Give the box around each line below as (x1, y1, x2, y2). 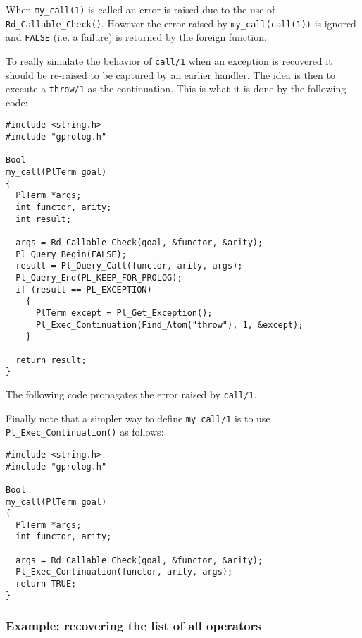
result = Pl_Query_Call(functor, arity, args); (15, 261, 243, 271)
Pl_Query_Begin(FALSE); (15, 249, 127, 259)
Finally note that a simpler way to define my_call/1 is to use (6, 410, 270, 425)
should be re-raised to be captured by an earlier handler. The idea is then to (6, 67, 335, 82)
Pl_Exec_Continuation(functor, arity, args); (15, 567, 233, 577)
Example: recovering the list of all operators (6, 617, 261, 634)
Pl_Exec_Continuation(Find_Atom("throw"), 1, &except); (35, 319, 304, 330)
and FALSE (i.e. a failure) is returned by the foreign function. (6, 30, 267, 44)
